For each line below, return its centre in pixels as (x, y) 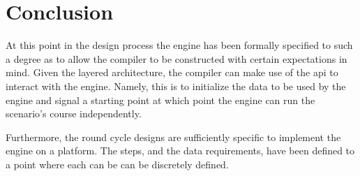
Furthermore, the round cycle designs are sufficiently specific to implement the (173, 137)
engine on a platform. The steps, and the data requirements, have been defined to (180, 151)
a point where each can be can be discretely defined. (117, 164)
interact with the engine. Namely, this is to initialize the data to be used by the (176, 86)
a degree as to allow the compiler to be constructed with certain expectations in (177, 58)
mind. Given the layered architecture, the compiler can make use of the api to (172, 72)
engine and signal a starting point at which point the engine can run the (160, 100)
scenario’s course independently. (74, 113)
